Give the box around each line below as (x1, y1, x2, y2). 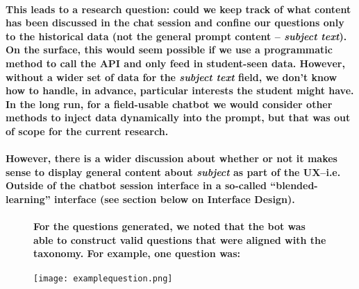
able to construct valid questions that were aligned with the (33, 232, 326, 247)
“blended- (270, 178, 318, 193)
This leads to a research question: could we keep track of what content (6, 1, 351, 16)
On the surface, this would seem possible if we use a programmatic (6, 42, 333, 57)
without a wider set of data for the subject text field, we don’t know (6, 69, 337, 84)
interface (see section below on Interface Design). (54, 191, 295, 206)
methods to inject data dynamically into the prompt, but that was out (6, 110, 351, 125)
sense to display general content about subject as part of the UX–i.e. (6, 164, 341, 179)
